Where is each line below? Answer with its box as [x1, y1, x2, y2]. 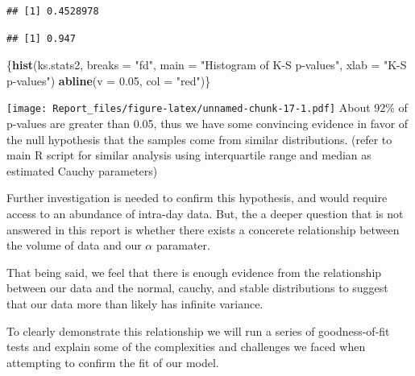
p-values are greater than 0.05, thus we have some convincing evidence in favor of [6, 115, 409, 132]
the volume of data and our [6, 237, 142, 254]
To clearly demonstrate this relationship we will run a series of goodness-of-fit [6, 322, 390, 339]
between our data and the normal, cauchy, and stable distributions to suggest [6, 279, 388, 296]
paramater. [156, 237, 210, 254]
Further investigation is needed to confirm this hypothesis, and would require [6, 189, 388, 206]
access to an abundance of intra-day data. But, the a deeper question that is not [6, 205, 404, 221]
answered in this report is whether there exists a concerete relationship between [6, 221, 400, 238]
